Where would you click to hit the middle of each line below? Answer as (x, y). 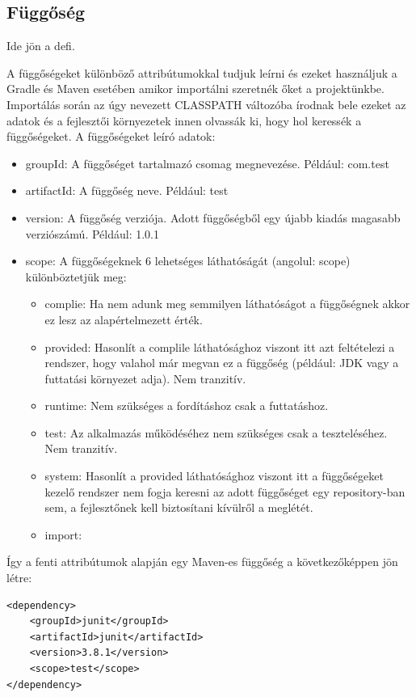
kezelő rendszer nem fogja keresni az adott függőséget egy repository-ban (225, 491)
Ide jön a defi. (41, 46)
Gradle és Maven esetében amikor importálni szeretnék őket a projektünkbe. (195, 89)
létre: (19, 578)
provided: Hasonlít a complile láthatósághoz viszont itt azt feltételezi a (220, 346)
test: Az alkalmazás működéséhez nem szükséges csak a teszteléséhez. (216, 432)
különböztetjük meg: (76, 276)
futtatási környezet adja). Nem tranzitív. (145, 378)
